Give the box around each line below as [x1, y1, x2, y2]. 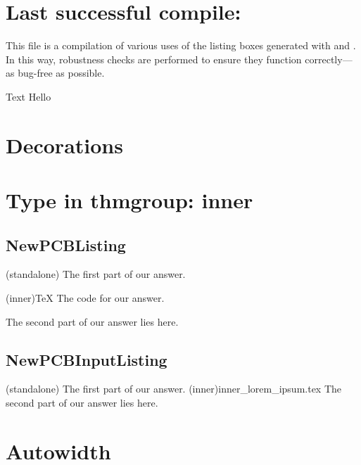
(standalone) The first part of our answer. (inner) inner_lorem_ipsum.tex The [6, 381, 342, 396]
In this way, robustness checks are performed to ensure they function [6, 51, 302, 66]
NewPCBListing [6, 234, 126, 255]
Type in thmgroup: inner [6, 186, 253, 215]
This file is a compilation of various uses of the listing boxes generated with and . [6, 38, 356, 53]
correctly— [305, 51, 353, 66]
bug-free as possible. [18, 65, 105, 80]
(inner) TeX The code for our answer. [6, 291, 165, 305]
